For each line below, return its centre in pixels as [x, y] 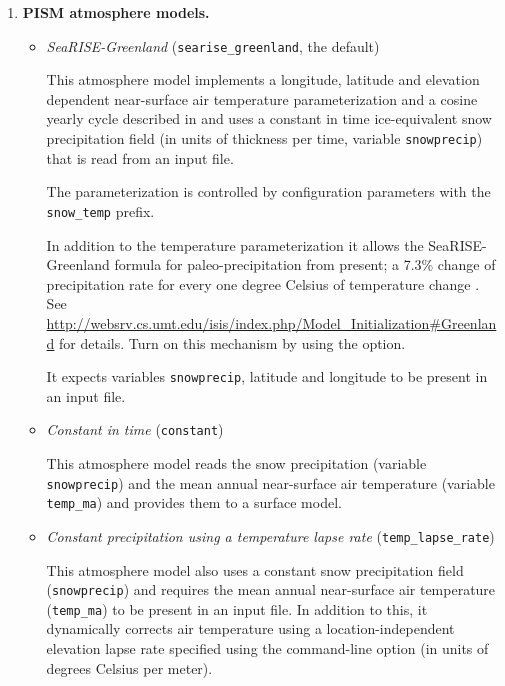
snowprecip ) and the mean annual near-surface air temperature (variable [270, 482]
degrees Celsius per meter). [129, 667]
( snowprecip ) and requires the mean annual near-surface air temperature [271, 589]
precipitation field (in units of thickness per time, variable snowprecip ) [264, 138]
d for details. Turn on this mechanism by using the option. [226, 342]
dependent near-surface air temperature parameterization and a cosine [262, 98]
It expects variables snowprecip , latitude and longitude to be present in [267, 376]
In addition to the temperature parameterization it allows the [235, 244]
